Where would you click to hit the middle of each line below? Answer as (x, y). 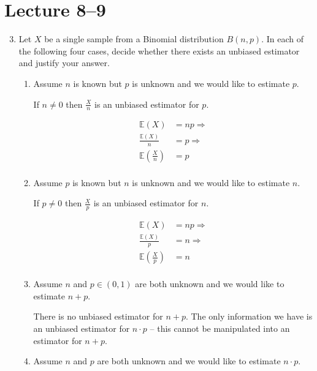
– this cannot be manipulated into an (220, 328)
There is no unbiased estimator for (98, 316)
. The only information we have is (249, 316)
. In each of (282, 39)
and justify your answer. (64, 63)
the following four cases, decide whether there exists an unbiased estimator (159, 51)
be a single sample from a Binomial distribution (134, 39)
